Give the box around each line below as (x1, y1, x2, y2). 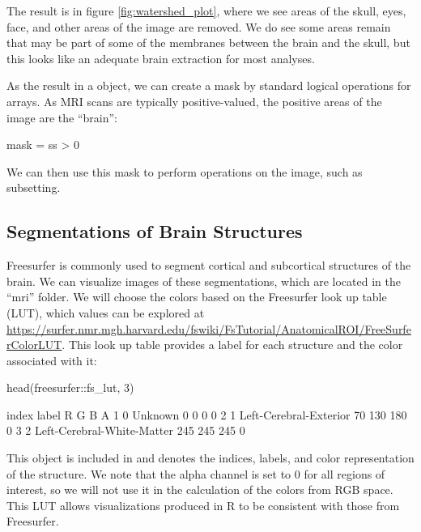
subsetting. (6, 179, 61, 196)
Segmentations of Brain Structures (6, 219, 303, 244)
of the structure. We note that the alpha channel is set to (6, 465, 291, 482)
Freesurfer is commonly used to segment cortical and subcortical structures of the (6, 257, 411, 274)
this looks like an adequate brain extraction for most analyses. (6, 49, 315, 66)
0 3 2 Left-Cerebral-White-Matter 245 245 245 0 (6, 422, 245, 439)
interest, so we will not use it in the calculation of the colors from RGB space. (6, 481, 393, 498)
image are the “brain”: (6, 109, 117, 126)
